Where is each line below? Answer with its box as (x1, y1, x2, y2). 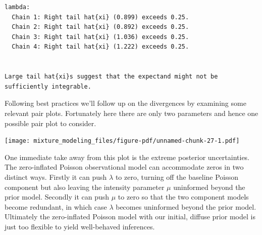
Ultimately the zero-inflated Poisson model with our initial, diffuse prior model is (5, 211, 255, 222)
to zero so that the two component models (118, 191, 249, 202)
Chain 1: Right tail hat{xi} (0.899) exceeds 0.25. (12, 13, 189, 21)
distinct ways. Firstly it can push (5, 171, 107, 182)
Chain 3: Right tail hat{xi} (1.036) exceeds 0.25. (12, 33, 189, 41)
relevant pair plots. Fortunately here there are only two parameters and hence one (5, 107, 258, 118)
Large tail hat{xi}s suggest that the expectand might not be (5, 73, 218, 81)
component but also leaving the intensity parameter (5, 181, 165, 192)
